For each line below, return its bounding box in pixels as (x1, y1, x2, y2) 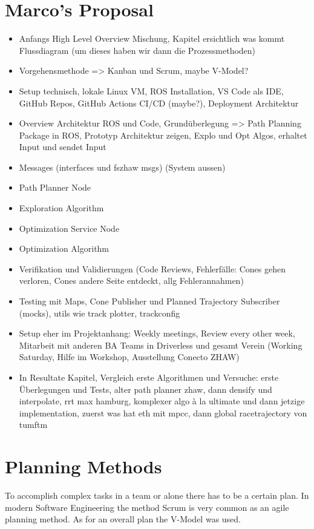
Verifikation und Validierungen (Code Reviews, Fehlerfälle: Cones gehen (19, 262, 286, 275)
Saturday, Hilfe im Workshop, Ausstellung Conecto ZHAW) (19, 350, 240, 363)
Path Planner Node (19, 181, 91, 194)
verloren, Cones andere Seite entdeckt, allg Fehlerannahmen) (19, 274, 244, 287)
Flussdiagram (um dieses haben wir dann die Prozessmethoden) (19, 44, 256, 56)
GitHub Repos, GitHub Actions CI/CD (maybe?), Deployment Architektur (19, 96, 299, 109)
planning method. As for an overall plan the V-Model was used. (5, 513, 241, 525)
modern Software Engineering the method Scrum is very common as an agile (5, 501, 289, 513)
